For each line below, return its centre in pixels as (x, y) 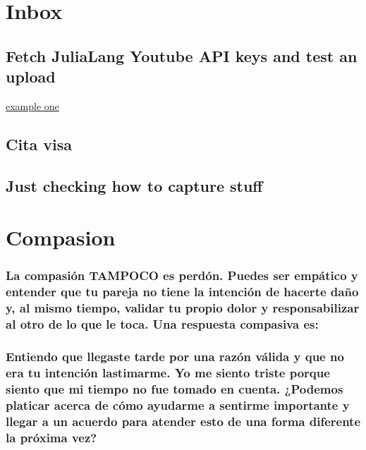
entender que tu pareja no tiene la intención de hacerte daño (182, 292)
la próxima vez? (51, 437)
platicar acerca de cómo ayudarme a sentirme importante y (178, 405)
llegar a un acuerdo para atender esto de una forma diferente (183, 421)
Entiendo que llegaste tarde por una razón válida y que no (175, 357)
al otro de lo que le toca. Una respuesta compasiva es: (162, 324)
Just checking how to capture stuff (134, 185)
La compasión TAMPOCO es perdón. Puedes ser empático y (182, 275)
